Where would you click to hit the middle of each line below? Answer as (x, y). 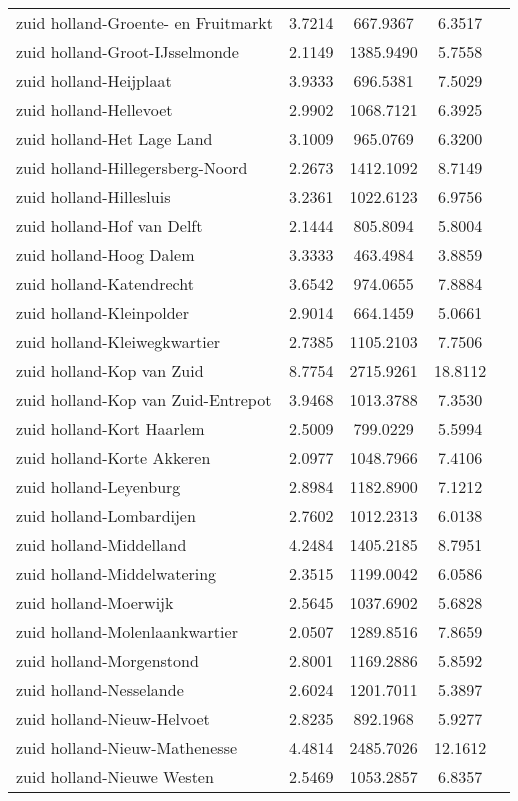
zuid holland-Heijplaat (94, 80)
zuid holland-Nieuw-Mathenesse (127, 747)
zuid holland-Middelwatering (116, 573)
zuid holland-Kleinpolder (102, 312)
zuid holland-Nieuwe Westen (115, 776)
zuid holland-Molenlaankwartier (127, 631)
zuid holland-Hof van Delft (109, 225)
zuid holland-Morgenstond (107, 660)
